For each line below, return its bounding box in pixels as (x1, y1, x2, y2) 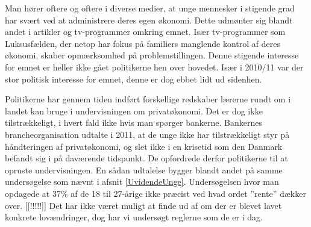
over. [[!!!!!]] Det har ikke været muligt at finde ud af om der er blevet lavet (5, 199, 282, 211)
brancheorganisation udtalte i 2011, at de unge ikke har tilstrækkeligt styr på (5, 128, 290, 140)
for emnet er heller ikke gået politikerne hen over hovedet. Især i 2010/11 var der (5, 60, 304, 73)
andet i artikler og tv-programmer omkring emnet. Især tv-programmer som (5, 25, 286, 38)
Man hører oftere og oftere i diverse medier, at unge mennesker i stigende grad (5, 2, 295, 14)
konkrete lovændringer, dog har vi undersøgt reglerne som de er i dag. (5, 211, 263, 223)
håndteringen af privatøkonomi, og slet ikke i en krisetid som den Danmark (5, 140, 283, 152)
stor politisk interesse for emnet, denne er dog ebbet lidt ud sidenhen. (5, 72, 262, 85)
